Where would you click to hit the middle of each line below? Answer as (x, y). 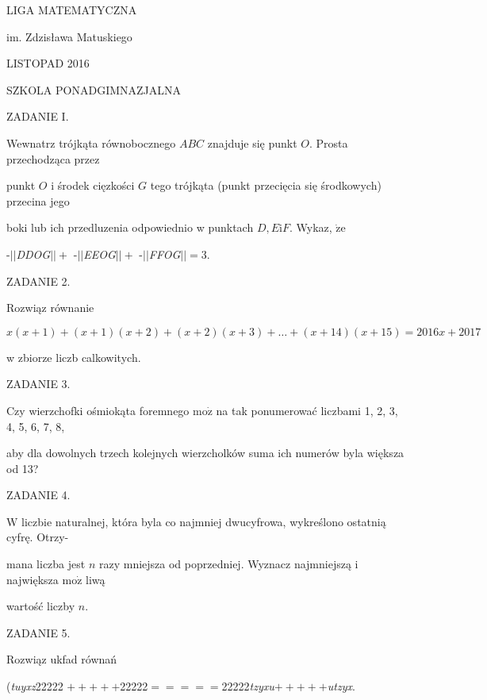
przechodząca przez (53, 158)
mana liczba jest (46, 564)
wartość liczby (41, 606)
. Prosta (328, 142)
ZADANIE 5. (38, 632)
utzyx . (341, 686)
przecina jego (38, 200)
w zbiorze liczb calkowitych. (74, 357)
